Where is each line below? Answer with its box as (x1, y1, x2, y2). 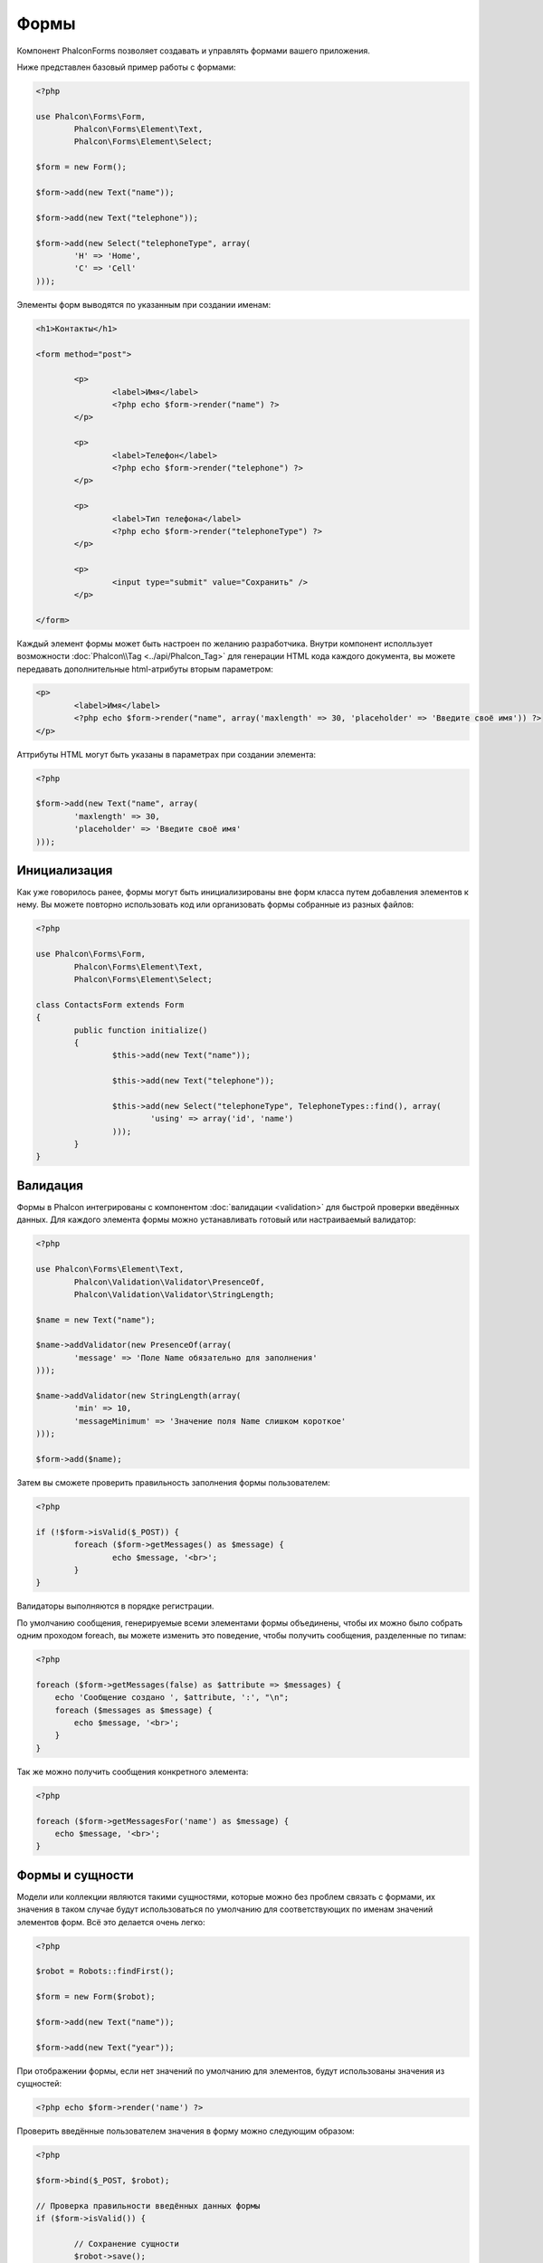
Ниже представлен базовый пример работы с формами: (16, 62, 236, 72)
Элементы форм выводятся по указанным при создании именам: (16, 299, 271, 310)
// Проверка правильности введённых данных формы (35, 2201, 261, 2210)
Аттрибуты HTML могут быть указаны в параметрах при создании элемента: (16, 749, 317, 759)
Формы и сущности (16, 1867, 135, 1883)
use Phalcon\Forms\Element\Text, (35, 1264, 185, 1275)
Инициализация (16, 863, 113, 878)
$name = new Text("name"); (35, 1314, 156, 1325)
